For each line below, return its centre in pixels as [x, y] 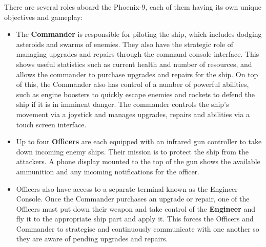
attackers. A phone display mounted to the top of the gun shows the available [138, 161]
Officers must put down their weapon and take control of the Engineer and [136, 208]
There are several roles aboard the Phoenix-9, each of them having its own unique [133, 7]
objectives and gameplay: [44, 17]
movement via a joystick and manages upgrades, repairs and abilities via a [133, 114]
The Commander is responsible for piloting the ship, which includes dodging [139, 34]
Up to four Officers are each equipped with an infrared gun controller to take [139, 141]
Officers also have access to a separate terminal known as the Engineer [127, 188]
